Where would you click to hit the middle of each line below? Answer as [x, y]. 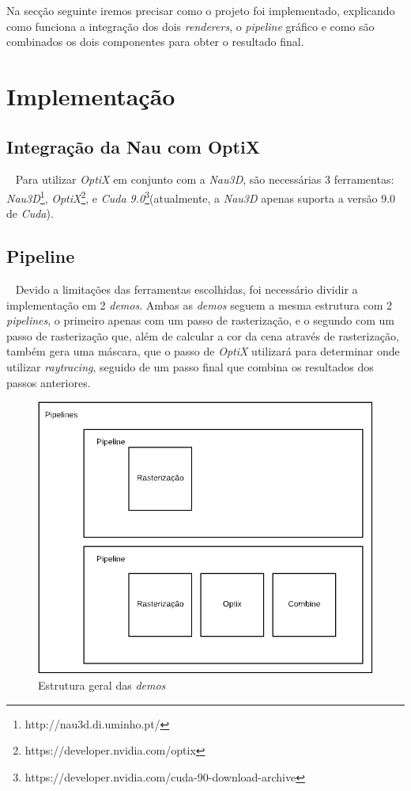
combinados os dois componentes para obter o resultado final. [155, 42]
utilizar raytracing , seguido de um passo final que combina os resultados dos [190, 366]
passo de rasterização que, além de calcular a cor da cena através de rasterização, [203, 335]
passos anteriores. [49, 382]
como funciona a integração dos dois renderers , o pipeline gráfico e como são [190, 26]
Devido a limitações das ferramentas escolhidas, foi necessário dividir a [187, 289]
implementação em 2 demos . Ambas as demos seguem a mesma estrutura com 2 [200, 304]
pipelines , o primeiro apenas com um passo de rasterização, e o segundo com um [200, 320]
